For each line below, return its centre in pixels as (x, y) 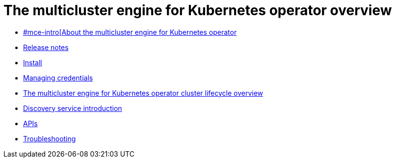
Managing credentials (58, 78)
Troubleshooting (50, 138)
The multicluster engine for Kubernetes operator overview (198, 10)
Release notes (46, 47)
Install (33, 62)
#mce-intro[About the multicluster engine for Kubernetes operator (130, 32)
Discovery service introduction (73, 108)
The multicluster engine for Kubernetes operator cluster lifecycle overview (143, 93)
